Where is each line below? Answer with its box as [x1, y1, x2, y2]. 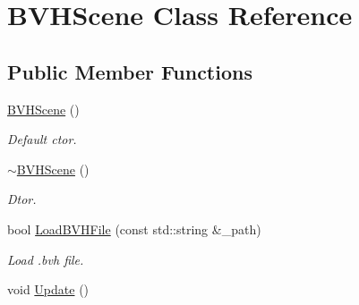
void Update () [7, 280, 90, 299]
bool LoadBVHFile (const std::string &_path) [7, 219, 261, 238]
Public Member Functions [7, 57, 252, 85]
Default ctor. [7, 130, 77, 148]
